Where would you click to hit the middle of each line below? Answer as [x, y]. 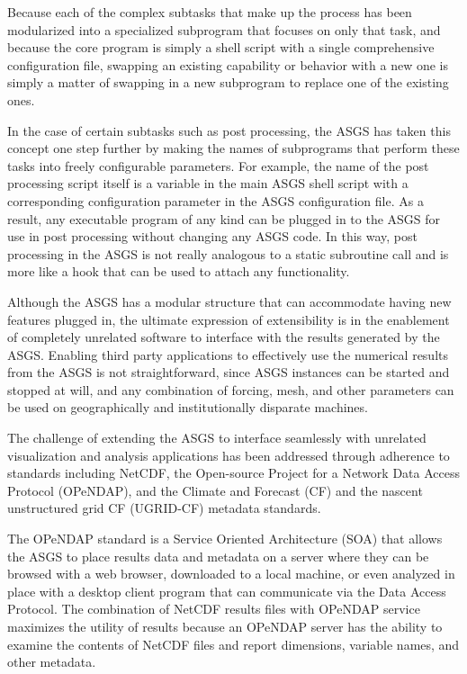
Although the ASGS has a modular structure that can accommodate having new [229, 301]
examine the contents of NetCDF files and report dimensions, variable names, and [233, 644]
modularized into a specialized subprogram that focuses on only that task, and [224, 29]
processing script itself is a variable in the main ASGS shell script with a [208, 183]
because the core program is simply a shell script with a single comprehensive [221, 47]
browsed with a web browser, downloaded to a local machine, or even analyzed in [231, 574]
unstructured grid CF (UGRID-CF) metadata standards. [164, 508]
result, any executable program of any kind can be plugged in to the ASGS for [224, 218]
